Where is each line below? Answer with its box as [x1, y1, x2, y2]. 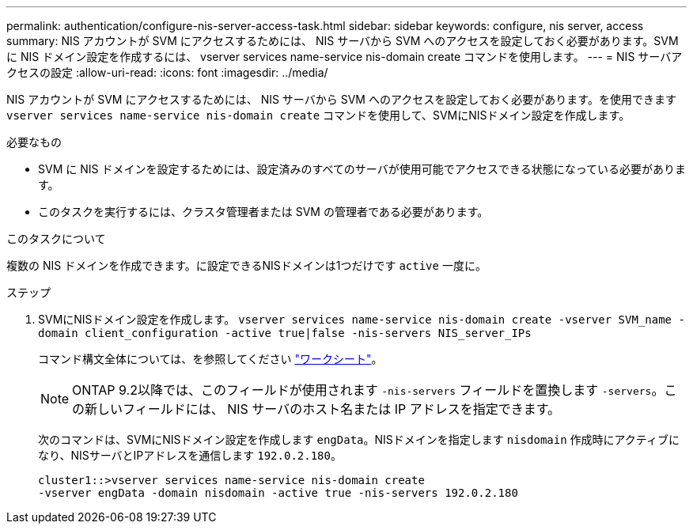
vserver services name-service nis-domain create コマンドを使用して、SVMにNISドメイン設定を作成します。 [6, 108, 631, 122]
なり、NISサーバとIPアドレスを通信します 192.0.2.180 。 [38, 449, 342, 462]
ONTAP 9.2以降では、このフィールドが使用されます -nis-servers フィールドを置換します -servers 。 [72, 382, 665, 398]
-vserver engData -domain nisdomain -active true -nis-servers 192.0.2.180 [38, 486, 518, 499]
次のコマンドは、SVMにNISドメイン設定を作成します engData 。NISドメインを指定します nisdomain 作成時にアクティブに [38, 433, 680, 446]
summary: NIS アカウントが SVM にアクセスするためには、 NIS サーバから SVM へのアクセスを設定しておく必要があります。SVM [6, 34, 679, 47]
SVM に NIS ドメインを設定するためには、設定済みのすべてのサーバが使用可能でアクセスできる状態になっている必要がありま [38, 162, 687, 176]
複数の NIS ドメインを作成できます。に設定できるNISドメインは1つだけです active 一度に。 [6, 259, 487, 272]
